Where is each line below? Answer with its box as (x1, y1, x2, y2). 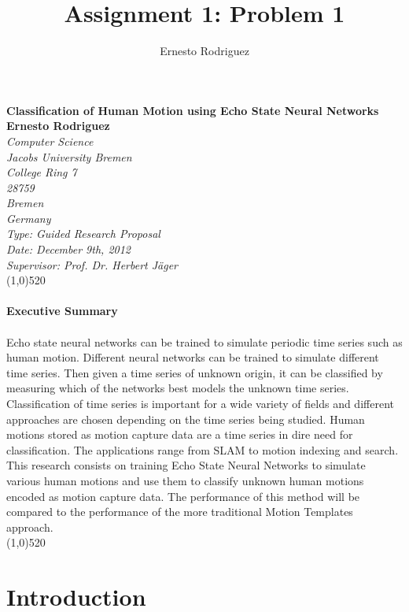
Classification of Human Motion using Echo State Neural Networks (6, 102, 379, 118)
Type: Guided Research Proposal (6, 225, 160, 242)
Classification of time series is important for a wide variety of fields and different (6, 395, 394, 411)
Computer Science (6, 132, 94, 149)
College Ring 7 (6, 164, 77, 180)
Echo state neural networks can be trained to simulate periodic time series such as (6, 333, 403, 350)
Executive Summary (6, 302, 118, 319)
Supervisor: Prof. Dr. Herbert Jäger (6, 256, 179, 273)
